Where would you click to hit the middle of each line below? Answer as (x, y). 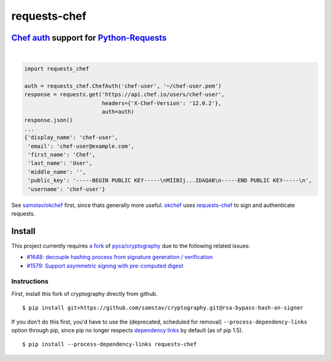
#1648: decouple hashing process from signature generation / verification (120, 257)
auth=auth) (118, 111)
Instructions (30, 281)
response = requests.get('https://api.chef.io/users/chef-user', (124, 95)
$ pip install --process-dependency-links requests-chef (110, 344)
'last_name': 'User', (60, 163)
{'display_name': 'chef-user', (71, 138)
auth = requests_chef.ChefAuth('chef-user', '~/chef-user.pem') (123, 86)
